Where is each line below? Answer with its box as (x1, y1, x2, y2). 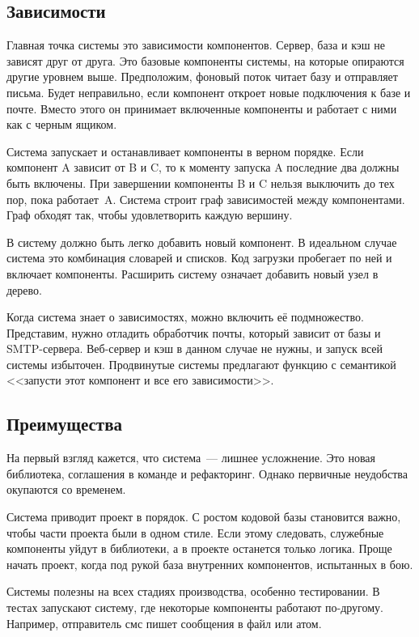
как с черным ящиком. (6, 116, 117, 133)
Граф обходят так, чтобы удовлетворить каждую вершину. (6, 206, 293, 223)
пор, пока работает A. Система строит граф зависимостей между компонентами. (6, 190, 405, 207)
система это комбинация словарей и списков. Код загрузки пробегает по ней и (6, 249, 392, 266)
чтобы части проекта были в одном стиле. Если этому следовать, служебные (6, 524, 384, 541)
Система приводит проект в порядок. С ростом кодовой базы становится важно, (6, 508, 401, 525)
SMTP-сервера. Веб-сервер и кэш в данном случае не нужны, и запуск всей (6, 340, 383, 357)
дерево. (6, 281, 42, 298)
